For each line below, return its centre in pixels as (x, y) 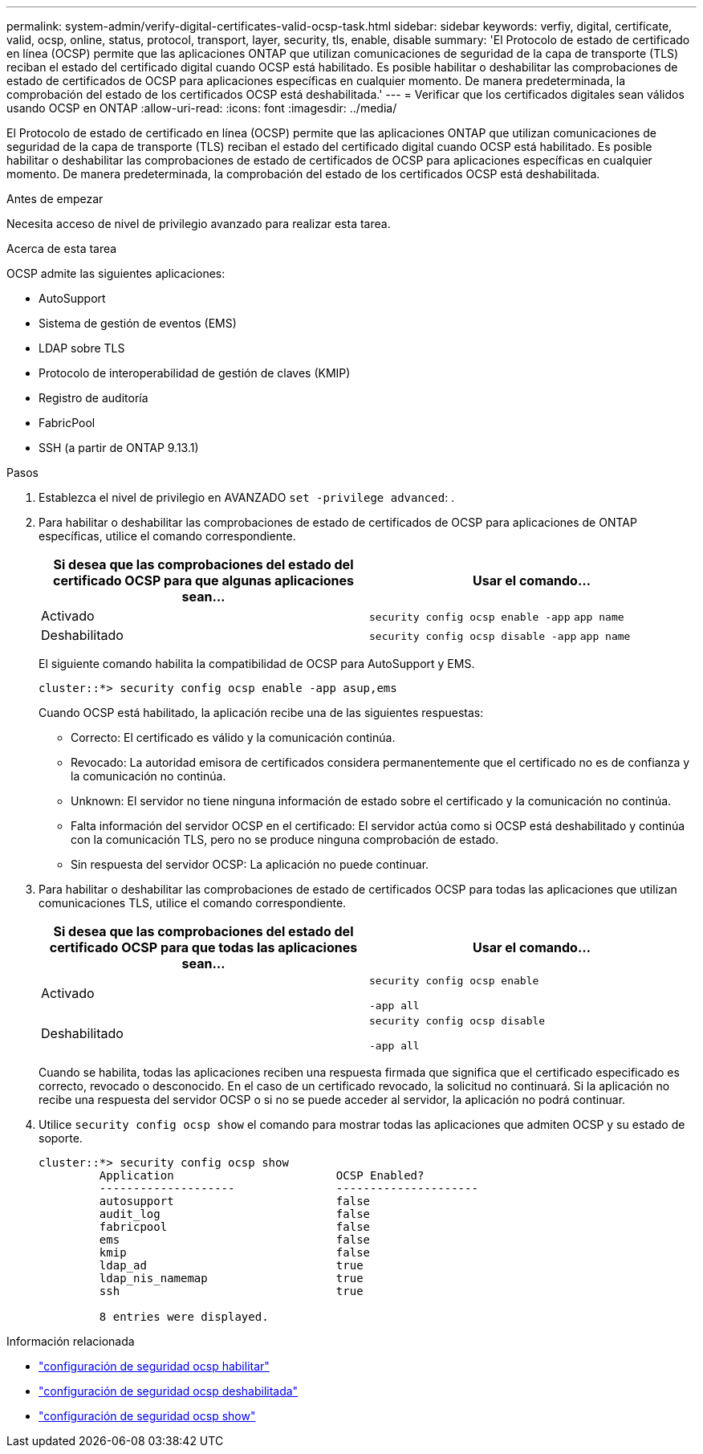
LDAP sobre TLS (82, 348)
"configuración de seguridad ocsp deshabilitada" (169, 1391)
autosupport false (235, 1201)
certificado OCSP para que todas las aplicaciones (203, 947)
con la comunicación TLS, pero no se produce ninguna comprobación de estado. (285, 839)
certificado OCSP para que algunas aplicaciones (203, 580)
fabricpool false (235, 1227)
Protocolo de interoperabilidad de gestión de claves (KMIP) (195, 373)
